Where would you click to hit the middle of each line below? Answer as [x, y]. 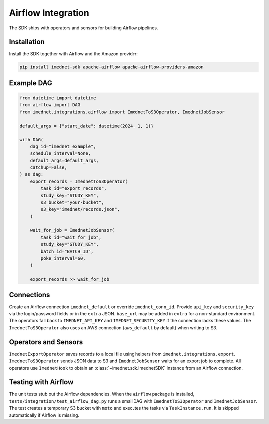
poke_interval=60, [63, 258]
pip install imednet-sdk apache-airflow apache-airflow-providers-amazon [112, 67]
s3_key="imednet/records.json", [80, 210]
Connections [30, 295]
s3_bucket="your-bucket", [72, 202]
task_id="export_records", [73, 189]
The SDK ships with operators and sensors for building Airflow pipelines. [84, 28]
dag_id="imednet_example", [63, 146]
